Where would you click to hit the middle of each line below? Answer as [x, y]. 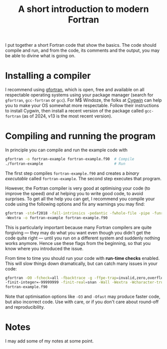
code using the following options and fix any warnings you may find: [75, 204]
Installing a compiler [48, 76]
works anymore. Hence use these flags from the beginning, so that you [78, 243]
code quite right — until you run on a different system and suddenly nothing [83, 238]
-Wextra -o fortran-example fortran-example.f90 [56, 218]
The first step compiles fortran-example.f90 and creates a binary [72, 173]
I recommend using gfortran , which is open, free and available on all [75, 90]
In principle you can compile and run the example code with [66, 150]
